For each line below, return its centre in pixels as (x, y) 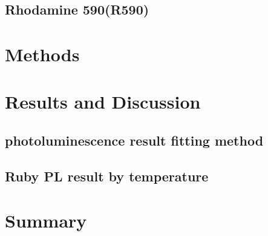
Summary (46, 221)
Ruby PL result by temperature (107, 176)
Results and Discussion (103, 102)
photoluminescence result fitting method (134, 140)
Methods (42, 54)
